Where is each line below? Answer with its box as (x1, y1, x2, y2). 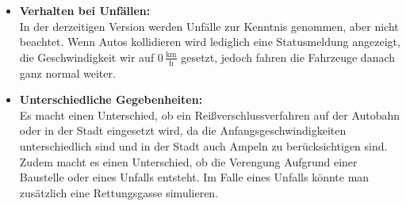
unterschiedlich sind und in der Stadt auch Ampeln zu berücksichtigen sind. (19, 137, 388, 154)
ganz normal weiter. (19, 64, 116, 81)
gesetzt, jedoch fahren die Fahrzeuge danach (181, 48, 396, 65)
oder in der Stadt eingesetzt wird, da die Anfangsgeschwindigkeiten (19, 122, 347, 139)
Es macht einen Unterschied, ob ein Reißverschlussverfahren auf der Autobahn (19, 106, 400, 123)
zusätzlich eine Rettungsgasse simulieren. (19, 184, 219, 200)
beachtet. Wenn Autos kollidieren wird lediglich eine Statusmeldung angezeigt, (19, 33, 400, 50)
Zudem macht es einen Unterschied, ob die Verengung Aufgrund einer (19, 153, 358, 170)
